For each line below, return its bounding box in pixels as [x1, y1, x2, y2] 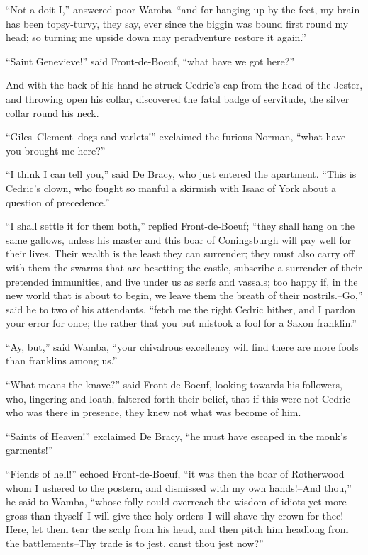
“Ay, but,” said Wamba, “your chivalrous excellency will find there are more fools [6, 339, 359, 354]
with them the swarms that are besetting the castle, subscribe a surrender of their [6, 259, 362, 274]
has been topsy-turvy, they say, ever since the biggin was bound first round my [6, 16, 349, 30]
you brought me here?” [6, 142, 106, 157]
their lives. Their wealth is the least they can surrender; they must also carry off [6, 246, 355, 261]
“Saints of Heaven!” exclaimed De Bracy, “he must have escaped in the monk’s [6, 428, 347, 443]
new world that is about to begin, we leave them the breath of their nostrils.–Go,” [6, 288, 363, 303]
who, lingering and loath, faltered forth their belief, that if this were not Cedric [6, 391, 350, 405]
